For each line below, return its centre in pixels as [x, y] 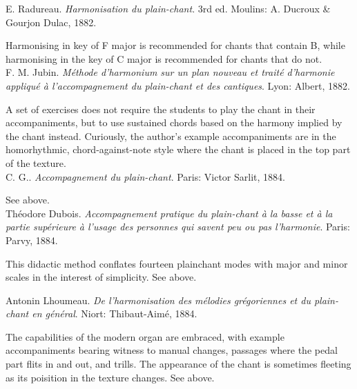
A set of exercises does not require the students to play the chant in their [161, 109]
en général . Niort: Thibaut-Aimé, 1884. [115, 313]
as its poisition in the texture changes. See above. [110, 377]
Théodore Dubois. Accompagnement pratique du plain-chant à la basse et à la [169, 213]
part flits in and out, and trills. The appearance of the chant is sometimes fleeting [178, 364]
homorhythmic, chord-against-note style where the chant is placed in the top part [178, 149]
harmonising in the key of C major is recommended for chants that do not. [164, 58]
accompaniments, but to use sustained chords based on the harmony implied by [174, 122]
